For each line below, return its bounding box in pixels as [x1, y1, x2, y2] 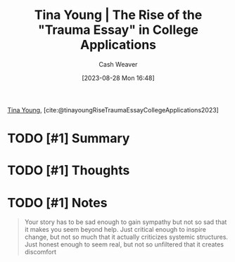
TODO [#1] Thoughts [7, 162, 130, 178]
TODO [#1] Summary [7, 131, 130, 147]
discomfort [24, 248, 57, 256]
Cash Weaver [99, 60, 138, 68]
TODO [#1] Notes [7, 195, 108, 211]
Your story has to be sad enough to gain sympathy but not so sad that [24, 218, 227, 226]
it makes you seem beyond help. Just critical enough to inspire [24, 225, 206, 234]
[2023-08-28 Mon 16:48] [82, 74, 155, 82]
